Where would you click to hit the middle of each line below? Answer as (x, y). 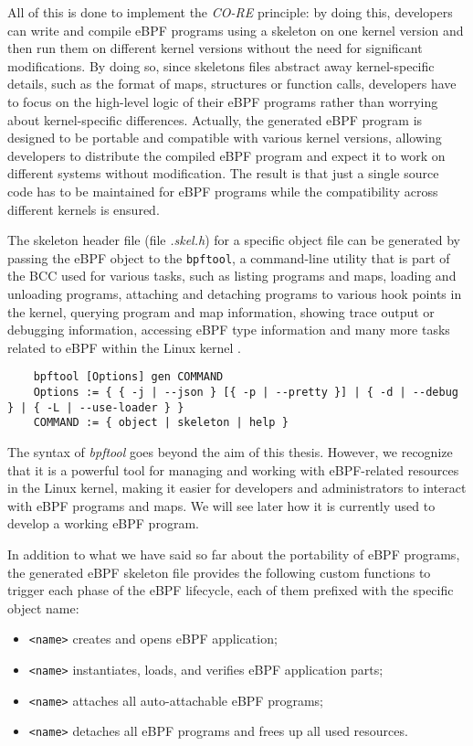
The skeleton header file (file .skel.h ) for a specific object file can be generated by (234, 240)
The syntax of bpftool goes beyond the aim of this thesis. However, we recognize (230, 451)
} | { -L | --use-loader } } (96, 407)
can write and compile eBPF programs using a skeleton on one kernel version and (236, 30)
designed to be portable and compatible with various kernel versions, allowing (225, 138)
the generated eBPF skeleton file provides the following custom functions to (219, 572)
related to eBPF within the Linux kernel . (124, 347)
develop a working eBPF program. (103, 523)
